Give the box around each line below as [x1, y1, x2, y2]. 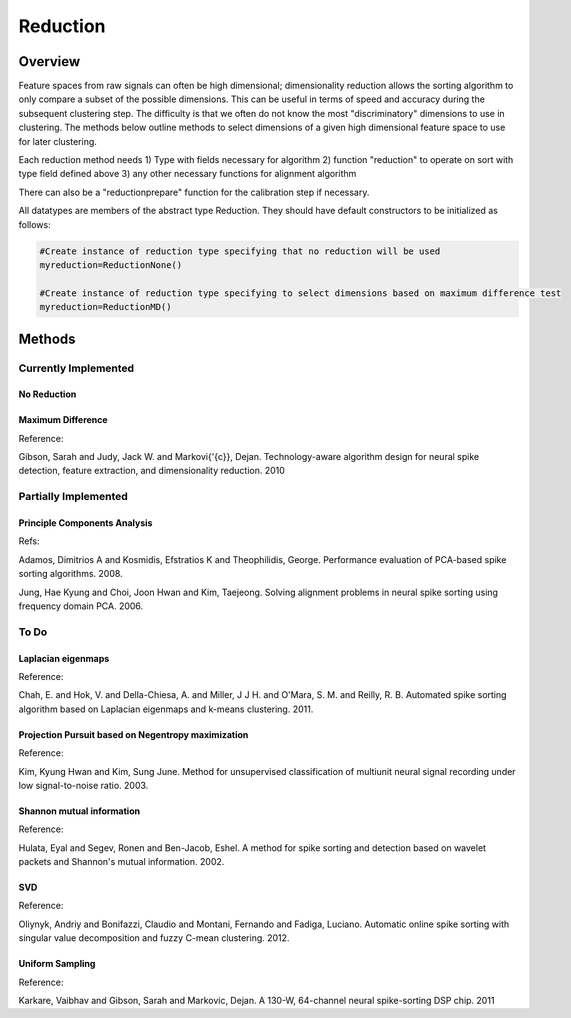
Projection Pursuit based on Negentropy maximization [18, 728, 249, 740]
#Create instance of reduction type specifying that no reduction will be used [39, 245, 441, 257]
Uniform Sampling [18, 958, 96, 970]
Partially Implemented [18, 490, 129, 504]
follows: [18, 218, 51, 230]
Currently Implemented [18, 361, 135, 375]
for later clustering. [18, 135, 97, 147]
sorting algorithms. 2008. [18, 568, 124, 580]
